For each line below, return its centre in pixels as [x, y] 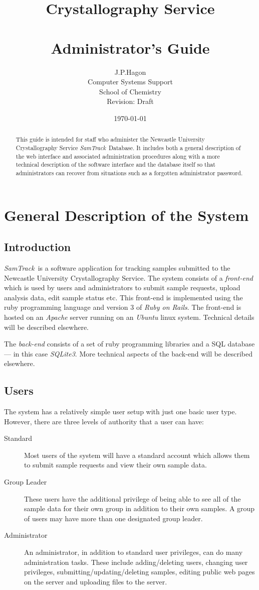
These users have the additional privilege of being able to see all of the [133, 498]
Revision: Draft [130, 101]
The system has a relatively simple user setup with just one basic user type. [120, 411]
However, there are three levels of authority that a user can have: [104, 421]
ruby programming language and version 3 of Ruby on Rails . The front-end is [123, 307]
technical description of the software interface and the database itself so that [115, 164]
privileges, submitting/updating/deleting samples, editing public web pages [140, 572]
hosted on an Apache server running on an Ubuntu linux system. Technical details [129, 317]
